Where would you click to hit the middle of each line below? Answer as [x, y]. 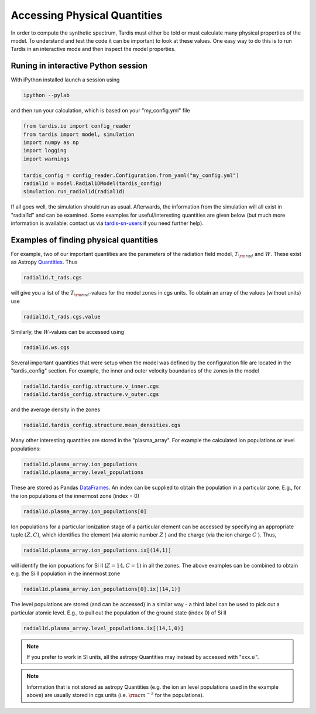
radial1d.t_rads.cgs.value [62, 317]
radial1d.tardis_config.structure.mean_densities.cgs [102, 425]
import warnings [47, 159]
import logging [45, 151]
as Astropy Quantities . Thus [44, 262]
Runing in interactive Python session [79, 66]
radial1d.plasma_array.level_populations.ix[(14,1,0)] [103, 628]
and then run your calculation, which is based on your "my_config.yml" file [100, 111]
